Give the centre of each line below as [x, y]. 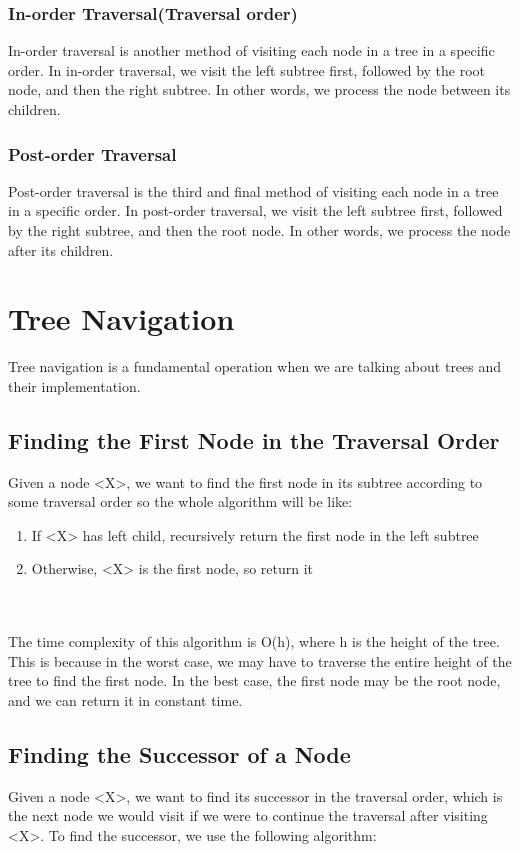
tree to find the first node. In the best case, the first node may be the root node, [254, 680]
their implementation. [74, 385]
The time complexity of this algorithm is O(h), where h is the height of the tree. [254, 641]
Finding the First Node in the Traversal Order [254, 439]
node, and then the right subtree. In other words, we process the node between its [259, 89]
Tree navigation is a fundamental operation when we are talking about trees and [255, 366]
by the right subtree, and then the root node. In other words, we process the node [259, 230]
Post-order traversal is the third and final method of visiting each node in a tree [253, 190]
